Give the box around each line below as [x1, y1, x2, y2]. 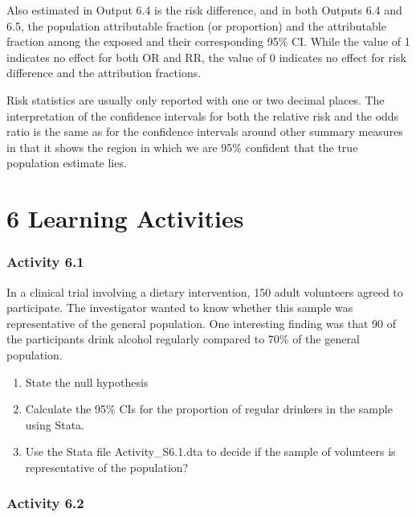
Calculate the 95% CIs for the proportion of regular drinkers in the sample [25, 400, 393, 417]
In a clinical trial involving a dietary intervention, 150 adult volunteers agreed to [6, 283, 403, 300]
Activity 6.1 [6, 252, 84, 272]
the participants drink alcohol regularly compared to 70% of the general [6, 330, 360, 347]
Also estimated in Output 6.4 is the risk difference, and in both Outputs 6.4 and [6, 2, 402, 18]
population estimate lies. [6, 154, 127, 171]
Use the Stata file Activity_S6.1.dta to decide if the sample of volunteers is [25, 443, 396, 460]
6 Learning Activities [6, 202, 244, 235]
